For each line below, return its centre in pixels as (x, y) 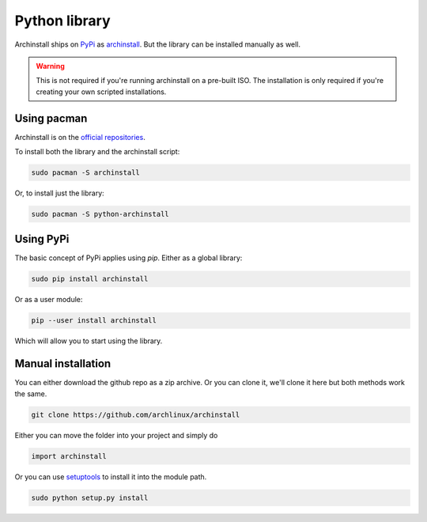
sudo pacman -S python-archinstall (100, 214)
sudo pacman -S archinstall (85, 173)
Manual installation (63, 364)
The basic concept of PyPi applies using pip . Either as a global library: (128, 258)
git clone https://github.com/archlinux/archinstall (136, 414)
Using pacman (51, 118)
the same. (31, 393)
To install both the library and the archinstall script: (97, 152)
